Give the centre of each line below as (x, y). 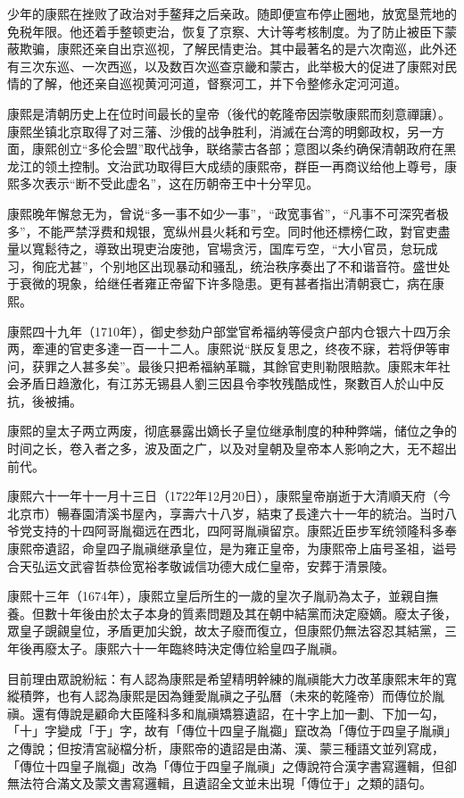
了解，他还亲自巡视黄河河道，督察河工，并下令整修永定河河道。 (219, 83)
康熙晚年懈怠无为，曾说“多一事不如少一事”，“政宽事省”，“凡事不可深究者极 (228, 213)
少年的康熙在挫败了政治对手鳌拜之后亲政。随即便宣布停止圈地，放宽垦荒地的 (232, 13)
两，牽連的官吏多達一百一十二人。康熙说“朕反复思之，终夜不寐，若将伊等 (223, 349)
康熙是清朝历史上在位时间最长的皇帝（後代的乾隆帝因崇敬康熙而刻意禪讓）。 (229, 113)
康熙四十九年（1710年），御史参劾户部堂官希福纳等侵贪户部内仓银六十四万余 (229, 331)
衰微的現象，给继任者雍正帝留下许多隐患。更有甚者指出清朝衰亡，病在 (225, 283)
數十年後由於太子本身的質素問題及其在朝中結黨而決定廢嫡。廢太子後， (250, 613)
